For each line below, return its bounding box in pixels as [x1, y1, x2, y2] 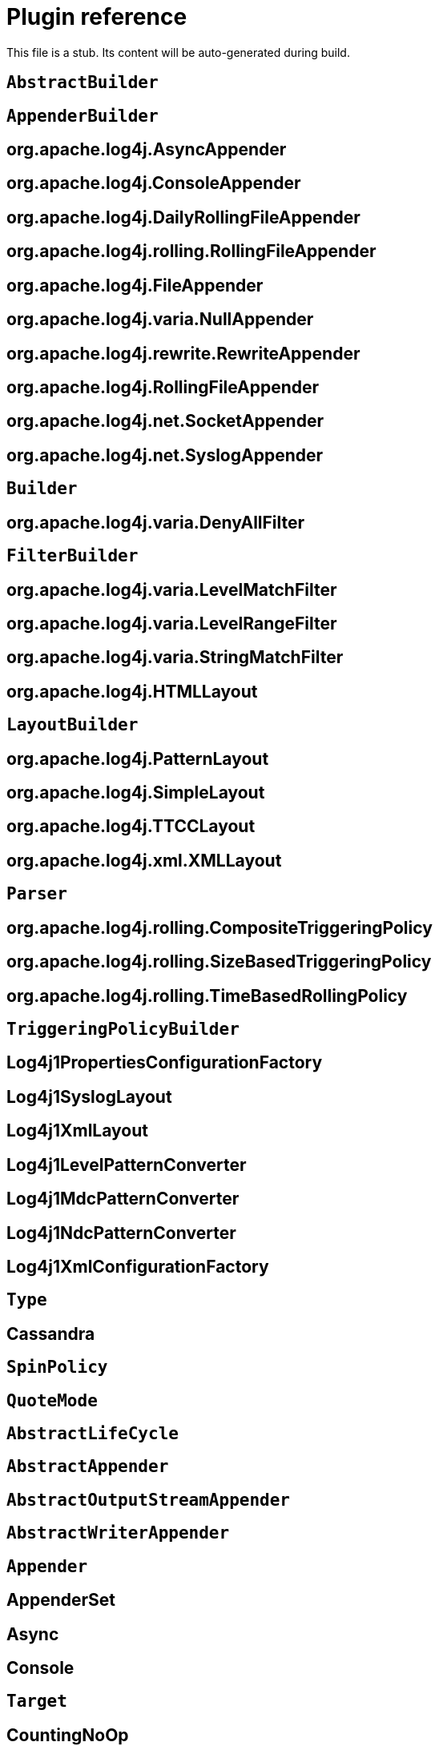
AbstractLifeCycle [6, 1424, 179, 1444]
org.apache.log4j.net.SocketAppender [6, 411, 324, 432]
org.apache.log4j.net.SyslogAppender [6, 445, 324, 465]
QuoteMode [6, 1390, 98, 1410]
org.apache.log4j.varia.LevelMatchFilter [6, 579, 337, 600]
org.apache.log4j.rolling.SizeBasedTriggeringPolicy [6, 951, 432, 972]
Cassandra [6, 1323, 95, 1344]
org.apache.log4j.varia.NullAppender [6, 309, 314, 330]
